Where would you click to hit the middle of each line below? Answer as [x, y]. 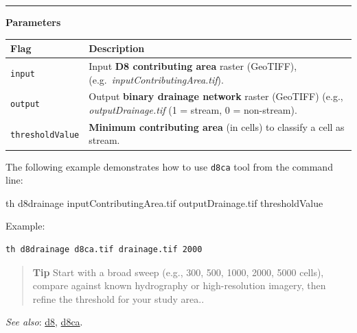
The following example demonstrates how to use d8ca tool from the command [169, 166]
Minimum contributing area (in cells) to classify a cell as [217, 126]
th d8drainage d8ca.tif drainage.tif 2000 [104, 249]
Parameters [33, 22]
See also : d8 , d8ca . [44, 322]
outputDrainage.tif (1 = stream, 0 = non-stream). [193, 109]
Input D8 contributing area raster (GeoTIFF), [193, 65]
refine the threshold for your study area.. [118, 298]
